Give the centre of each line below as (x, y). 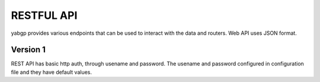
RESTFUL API (44, 15)
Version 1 (28, 50)
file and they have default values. (51, 72)
